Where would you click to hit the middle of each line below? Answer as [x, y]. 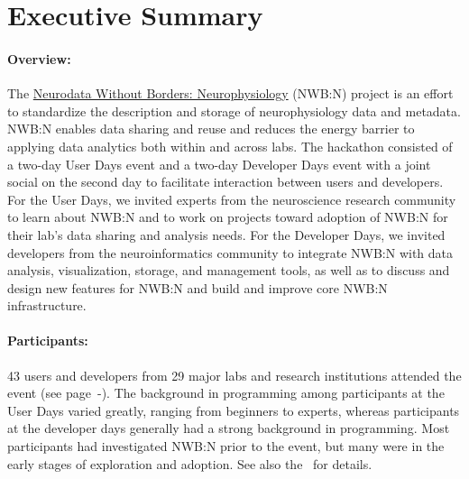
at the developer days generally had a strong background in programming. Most [229, 428]
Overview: [39, 58]
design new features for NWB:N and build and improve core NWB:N [198, 287]
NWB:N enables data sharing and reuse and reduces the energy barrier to [211, 129]
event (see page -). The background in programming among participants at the [226, 393]
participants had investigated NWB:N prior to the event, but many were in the [226, 446]
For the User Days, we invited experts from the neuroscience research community [232, 199]
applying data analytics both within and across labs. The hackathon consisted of [230, 146]
